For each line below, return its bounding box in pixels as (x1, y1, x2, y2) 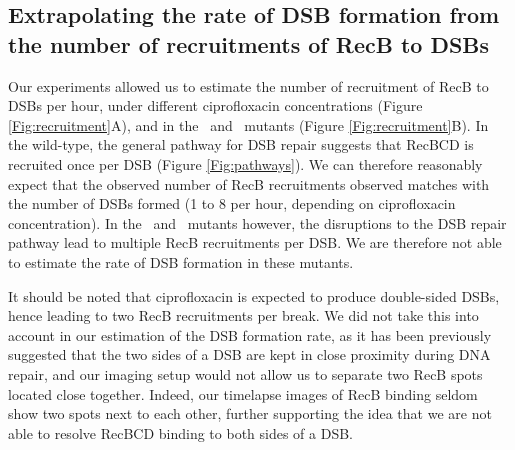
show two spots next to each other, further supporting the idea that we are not (8, 403, 492, 424)
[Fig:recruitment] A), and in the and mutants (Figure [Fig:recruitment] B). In (8, 114, 489, 135)
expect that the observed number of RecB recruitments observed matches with (8, 173, 490, 194)
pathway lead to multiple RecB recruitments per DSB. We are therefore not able (8, 232, 502, 253)
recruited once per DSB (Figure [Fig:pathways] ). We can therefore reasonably (8, 153, 483, 174)
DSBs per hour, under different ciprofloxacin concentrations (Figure (8, 95, 423, 116)
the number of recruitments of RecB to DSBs (8, 28, 490, 59)
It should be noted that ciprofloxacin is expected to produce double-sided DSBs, (8, 285, 500, 306)
